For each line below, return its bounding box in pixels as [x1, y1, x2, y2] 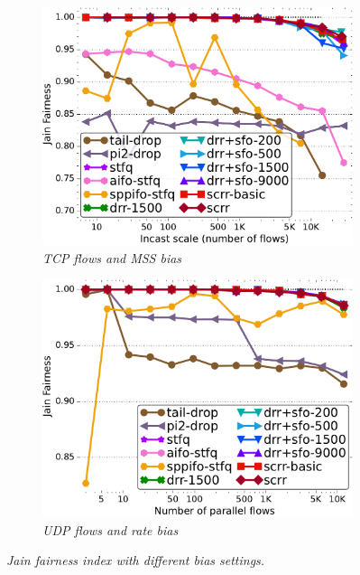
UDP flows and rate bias [42, 520, 179, 539]
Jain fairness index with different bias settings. [6, 551, 265, 570]
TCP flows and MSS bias [42, 248, 182, 267]
